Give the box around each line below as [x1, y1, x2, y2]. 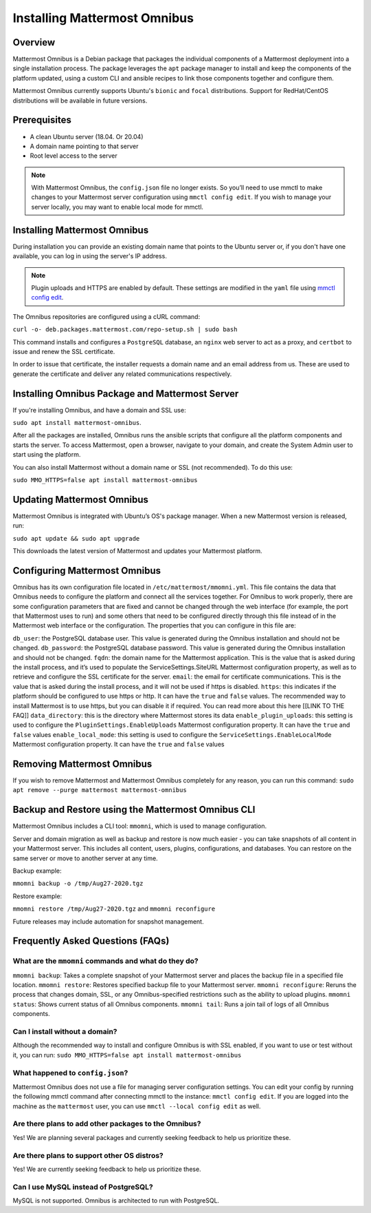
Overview [12, 37, 56, 48]
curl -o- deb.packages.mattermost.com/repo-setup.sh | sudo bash [12, 326, 238, 333]
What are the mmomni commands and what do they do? [12, 956, 199, 966]
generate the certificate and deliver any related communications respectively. [12, 369, 232, 378]
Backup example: [12, 867, 62, 875]
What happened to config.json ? [12, 1068, 128, 1077]
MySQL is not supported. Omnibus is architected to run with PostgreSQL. [12, 1196, 220, 1205]
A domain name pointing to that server [30, 142, 139, 150]
